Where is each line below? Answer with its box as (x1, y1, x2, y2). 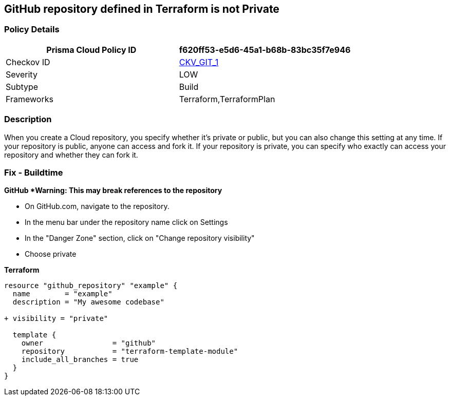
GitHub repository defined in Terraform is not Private (4, 3, 279, 15)
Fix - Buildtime (4, 167, 63, 178)
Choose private (25, 250, 77, 259)
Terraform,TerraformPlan (179, 93, 275, 104)
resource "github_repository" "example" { (4, 281, 178, 290)
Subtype (6, 81, 39, 92)
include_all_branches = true (21, 355, 139, 364)
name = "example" (12, 290, 113, 298)
